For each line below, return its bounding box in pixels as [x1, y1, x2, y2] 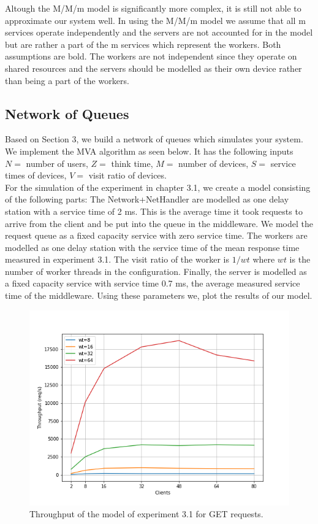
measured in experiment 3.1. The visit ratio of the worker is [5, 253, 229, 266]
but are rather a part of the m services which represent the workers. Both [5, 37, 281, 50]
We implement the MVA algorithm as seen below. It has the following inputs [5, 144, 293, 157]
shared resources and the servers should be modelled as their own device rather [5, 61, 302, 74]
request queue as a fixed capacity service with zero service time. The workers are [5, 229, 308, 242]
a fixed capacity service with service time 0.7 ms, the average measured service [5, 277, 300, 290]
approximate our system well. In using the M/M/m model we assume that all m [5, 13, 306, 26]
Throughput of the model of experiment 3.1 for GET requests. [29, 507, 263, 520]
